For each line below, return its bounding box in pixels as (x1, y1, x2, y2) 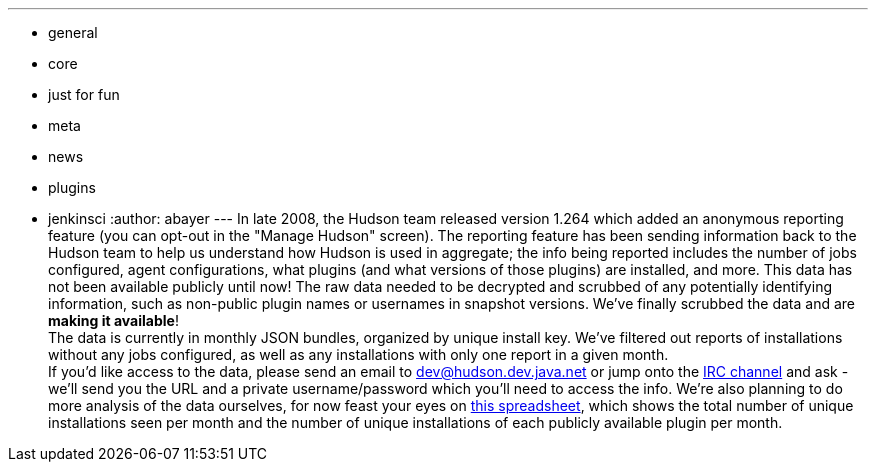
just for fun (48, 86, 120, 103)
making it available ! (48, 312, 179, 329)
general (48, 24, 98, 41)
